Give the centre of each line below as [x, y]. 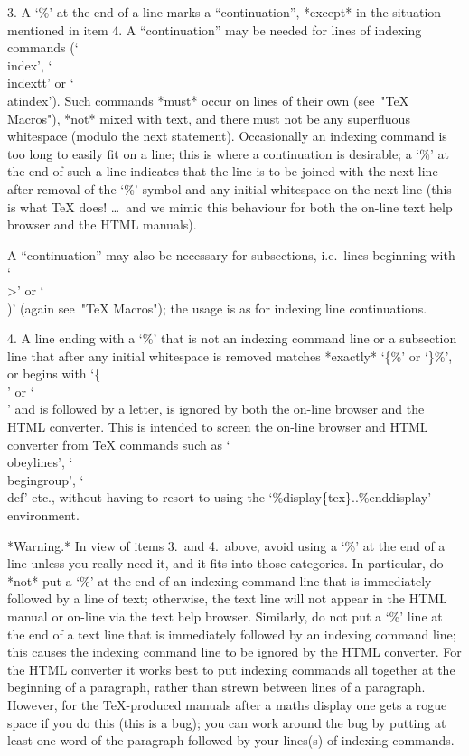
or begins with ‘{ [54, 373]
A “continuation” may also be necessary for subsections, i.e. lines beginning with [231, 254]
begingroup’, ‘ [46, 479]
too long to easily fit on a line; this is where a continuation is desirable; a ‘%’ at [228, 153]
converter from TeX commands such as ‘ [119, 444]
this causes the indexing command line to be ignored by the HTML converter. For [234, 652]
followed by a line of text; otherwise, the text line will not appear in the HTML [227, 598]
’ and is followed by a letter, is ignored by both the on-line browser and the [216, 409]
